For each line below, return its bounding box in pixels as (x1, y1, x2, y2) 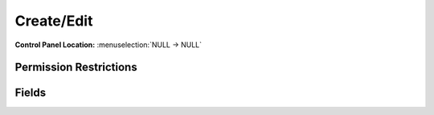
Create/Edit (14, 12, 93, 30)
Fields (14, 86, 47, 100)
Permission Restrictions (14, 61, 137, 74)
